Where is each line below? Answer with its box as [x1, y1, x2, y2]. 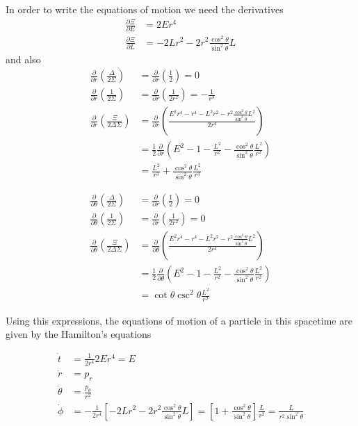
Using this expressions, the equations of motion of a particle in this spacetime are [6, 313, 352, 327]
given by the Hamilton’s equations [6, 327, 152, 341]
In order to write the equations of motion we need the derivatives [6, 2, 284, 16]
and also [6, 52, 41, 67]
